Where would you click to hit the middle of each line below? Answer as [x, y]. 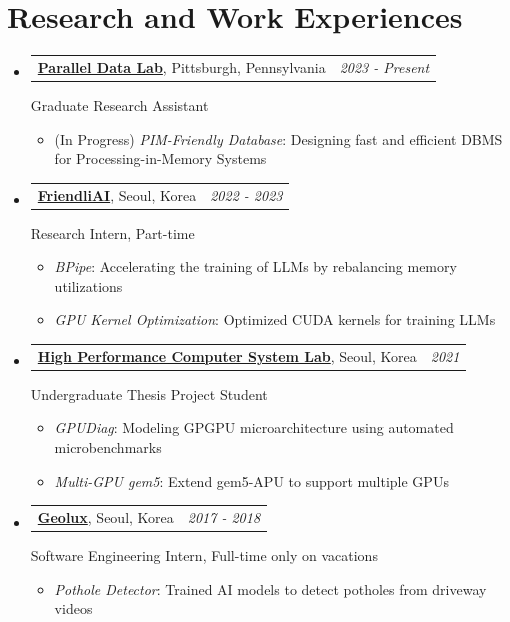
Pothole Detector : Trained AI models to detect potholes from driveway [270, 588]
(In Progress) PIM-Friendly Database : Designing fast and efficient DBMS [278, 138]
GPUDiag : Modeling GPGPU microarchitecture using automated [254, 427]
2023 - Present [384, 66]
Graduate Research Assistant [119, 104]
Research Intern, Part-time [112, 232]
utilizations [88, 285]
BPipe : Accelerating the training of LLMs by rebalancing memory [255, 266]
